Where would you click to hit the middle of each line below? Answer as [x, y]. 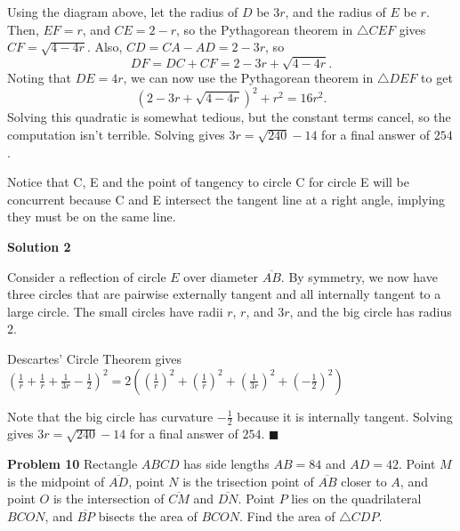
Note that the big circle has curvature [110, 416]
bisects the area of [148, 515]
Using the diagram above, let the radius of [123, 12]
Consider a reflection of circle [87, 276]
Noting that [39, 78]
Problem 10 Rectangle [73, 463]
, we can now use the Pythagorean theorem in [248, 78]
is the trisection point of [248, 481]
